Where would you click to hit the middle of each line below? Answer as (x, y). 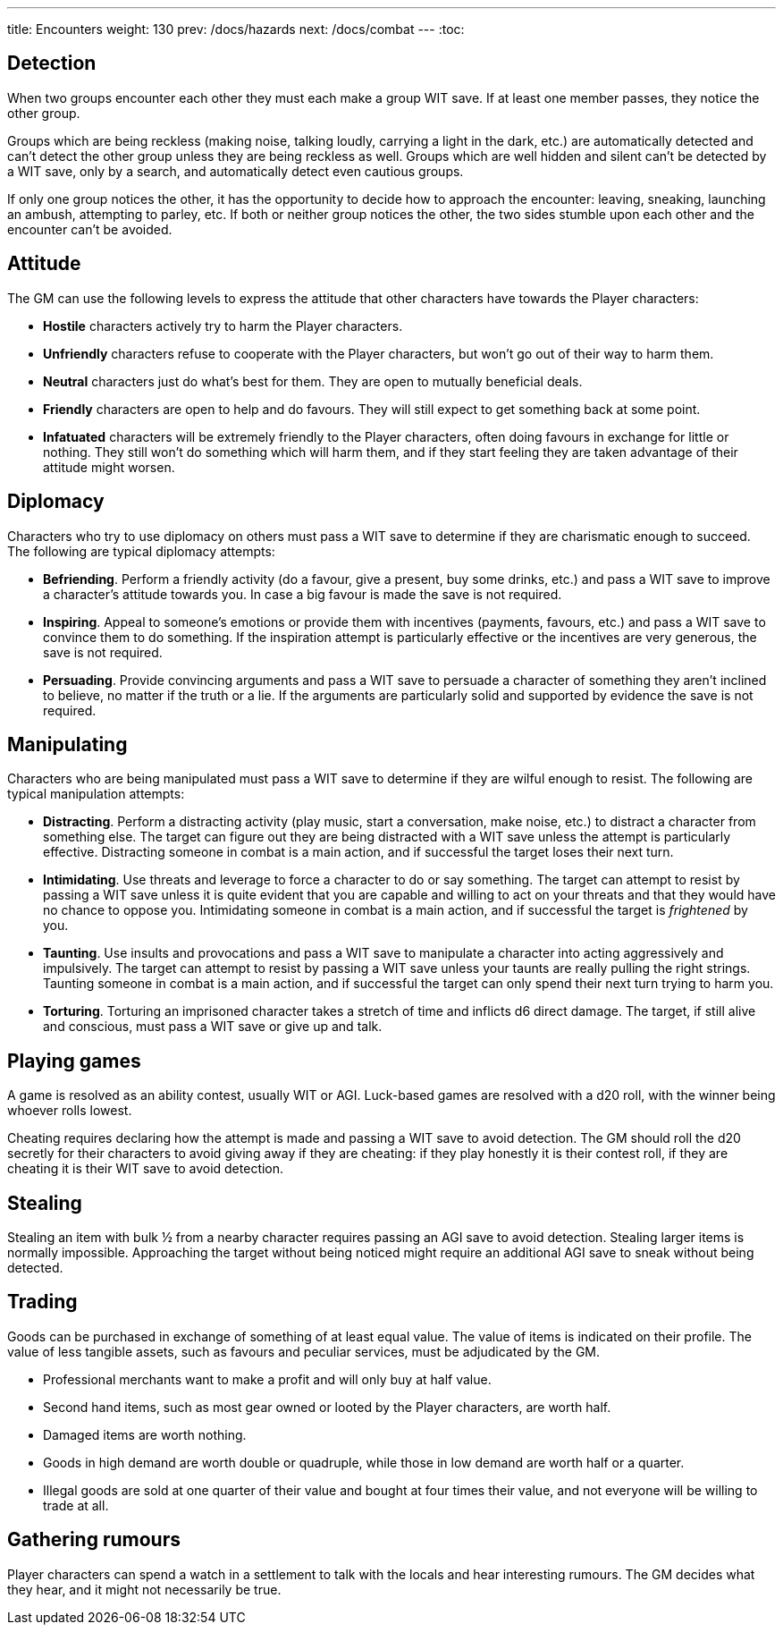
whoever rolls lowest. (70, 1111)
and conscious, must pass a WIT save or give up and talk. (213, 1027)
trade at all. (76, 1505)
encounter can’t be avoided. (90, 229)
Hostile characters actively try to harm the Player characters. (223, 326)
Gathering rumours (94, 1540)
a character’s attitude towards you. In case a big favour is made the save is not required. (303, 594)
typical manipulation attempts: (96, 794)
